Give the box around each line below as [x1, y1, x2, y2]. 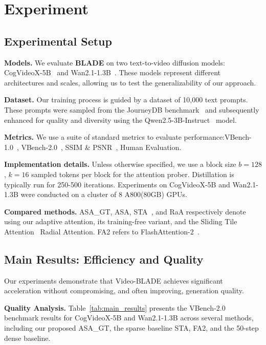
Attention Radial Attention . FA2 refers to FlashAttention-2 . [4, 226, 199, 236]
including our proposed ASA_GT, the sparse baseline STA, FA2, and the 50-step [4, 322, 259, 333]
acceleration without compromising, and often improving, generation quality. [4, 285, 244, 296]
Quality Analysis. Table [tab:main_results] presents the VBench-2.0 [4, 302, 226, 313]
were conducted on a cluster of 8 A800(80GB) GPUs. [20, 189, 187, 200]
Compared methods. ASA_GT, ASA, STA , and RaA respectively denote [4, 206, 246, 217]
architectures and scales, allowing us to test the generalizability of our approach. [4, 77, 256, 88]
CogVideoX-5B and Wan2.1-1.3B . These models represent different [4, 67, 221, 78]
